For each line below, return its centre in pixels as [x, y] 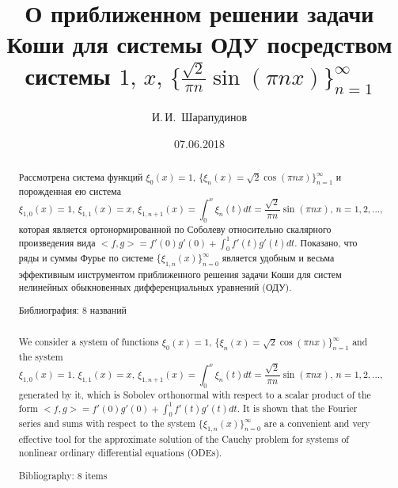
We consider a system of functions [89, 342]
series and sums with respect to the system [107, 423]
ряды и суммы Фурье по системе [86, 258]
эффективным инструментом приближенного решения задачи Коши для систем [180, 274]
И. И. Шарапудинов [199, 116]
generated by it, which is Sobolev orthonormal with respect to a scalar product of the [195, 394]
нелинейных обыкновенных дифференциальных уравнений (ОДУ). [155, 287]
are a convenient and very [317, 423]
